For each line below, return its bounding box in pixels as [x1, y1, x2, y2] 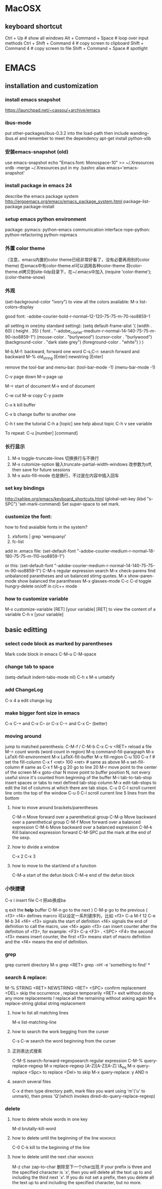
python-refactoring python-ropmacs [5, 232, 77, 238]
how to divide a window [12, 844, 59, 850]
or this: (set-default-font [5, 563, 53, 569]
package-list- [123, 198, 150, 204]
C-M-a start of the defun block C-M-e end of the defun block [12, 872, 134, 878]
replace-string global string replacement [5, 1000, 86, 1007]
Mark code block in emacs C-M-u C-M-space [5, 651, 97, 657]
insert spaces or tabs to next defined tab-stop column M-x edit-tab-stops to [5, 780, 157, 786]
